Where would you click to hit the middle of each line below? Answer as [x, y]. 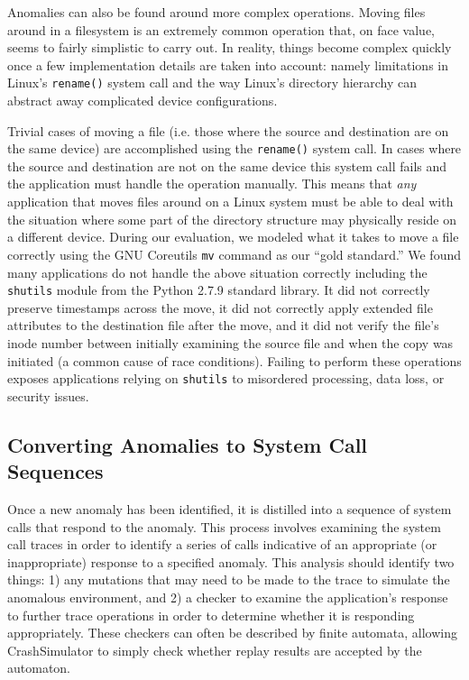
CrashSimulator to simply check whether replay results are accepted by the [215, 650]
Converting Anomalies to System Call [188, 444]
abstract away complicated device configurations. [143, 101]
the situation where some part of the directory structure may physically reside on [232, 219]
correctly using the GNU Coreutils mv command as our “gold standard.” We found [234, 254]
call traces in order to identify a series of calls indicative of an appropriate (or [222, 544]
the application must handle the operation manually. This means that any [212, 184]
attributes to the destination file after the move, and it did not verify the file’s [223, 325]
